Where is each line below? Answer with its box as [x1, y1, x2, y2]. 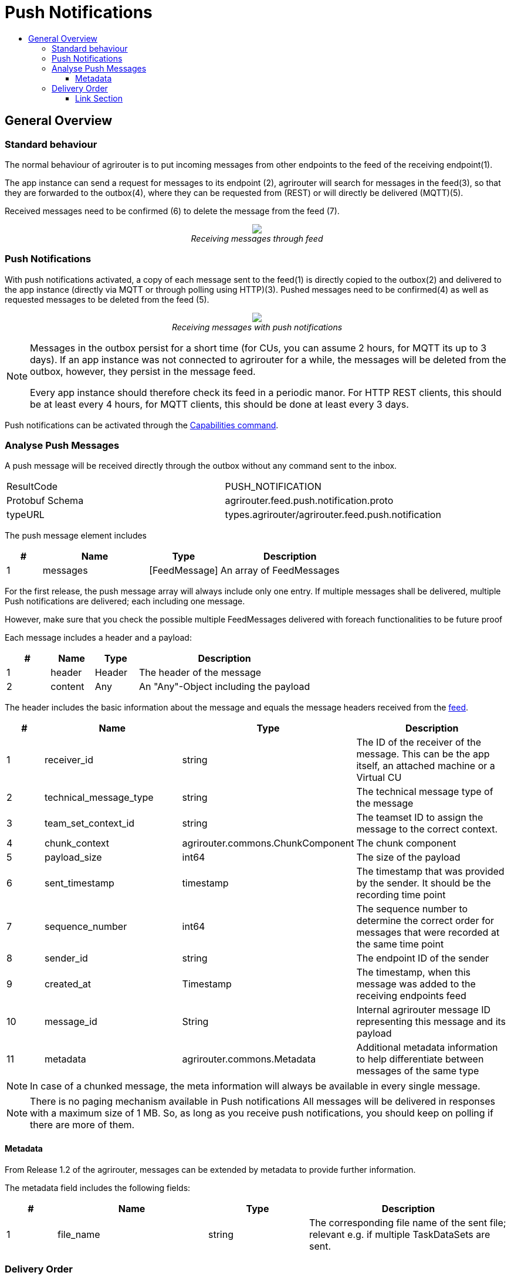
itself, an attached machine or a [356, 760, 495, 772]
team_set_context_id [44, 817, 135, 830]
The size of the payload [356, 851, 461, 864]
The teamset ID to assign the [356, 811, 483, 824]
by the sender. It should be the [356, 877, 491, 889]
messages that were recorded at [356, 926, 500, 939]
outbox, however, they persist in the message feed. [30, 365, 256, 377]
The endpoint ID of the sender [356, 952, 489, 965]
